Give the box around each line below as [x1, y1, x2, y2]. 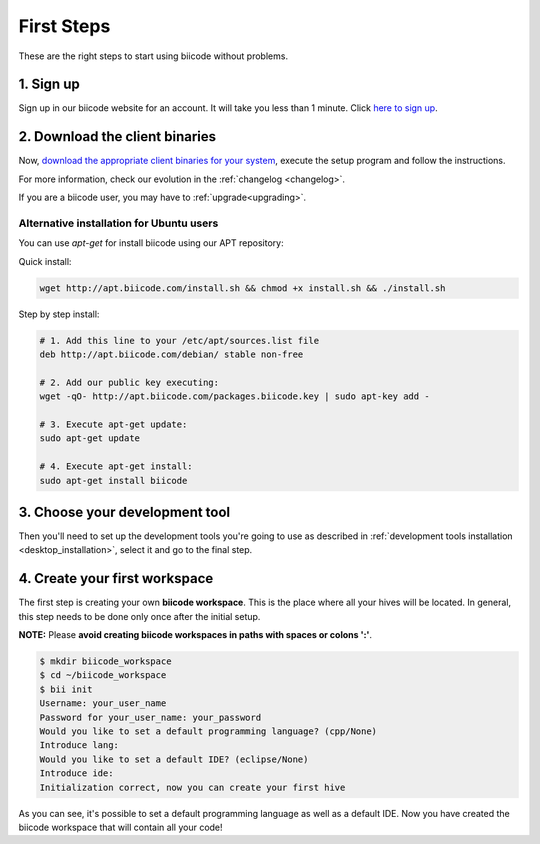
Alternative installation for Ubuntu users [18, 216, 219, 230]
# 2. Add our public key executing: [39, 376, 220, 388]
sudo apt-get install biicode [39, 475, 188, 486]
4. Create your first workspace [18, 570, 214, 587]
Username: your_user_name [39, 698, 167, 709]
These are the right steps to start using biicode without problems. [18, 50, 289, 62]
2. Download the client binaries [18, 128, 217, 145]
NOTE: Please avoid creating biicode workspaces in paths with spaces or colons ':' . [18, 629, 373, 641]
